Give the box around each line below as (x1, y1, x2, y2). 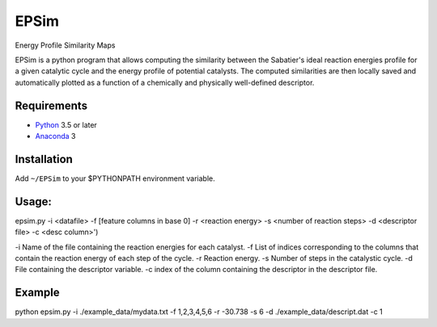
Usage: (15, 195, 53, 208)
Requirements (15, 99, 88, 112)
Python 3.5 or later (35, 119, 97, 129)
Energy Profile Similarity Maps (15, 40, 116, 50)
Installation (15, 152, 73, 166)
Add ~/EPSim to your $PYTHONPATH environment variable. (15, 174, 215, 183)
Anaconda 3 (35, 132, 76, 141)
